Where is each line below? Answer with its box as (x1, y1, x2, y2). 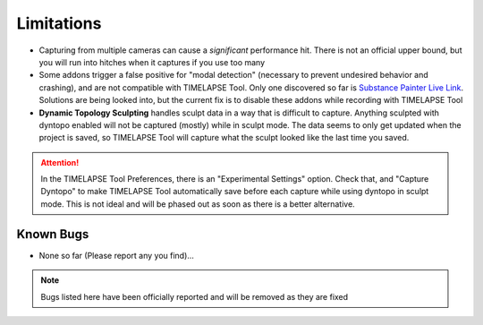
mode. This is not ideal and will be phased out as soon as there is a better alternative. (40, 198, 355, 210)
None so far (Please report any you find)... (38, 250, 194, 261)
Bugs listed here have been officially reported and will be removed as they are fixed (40, 291, 349, 302)
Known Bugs (16, 227, 89, 242)
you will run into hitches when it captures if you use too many (38, 56, 266, 67)
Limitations (16, 13, 102, 33)
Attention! (40, 157, 80, 167)
